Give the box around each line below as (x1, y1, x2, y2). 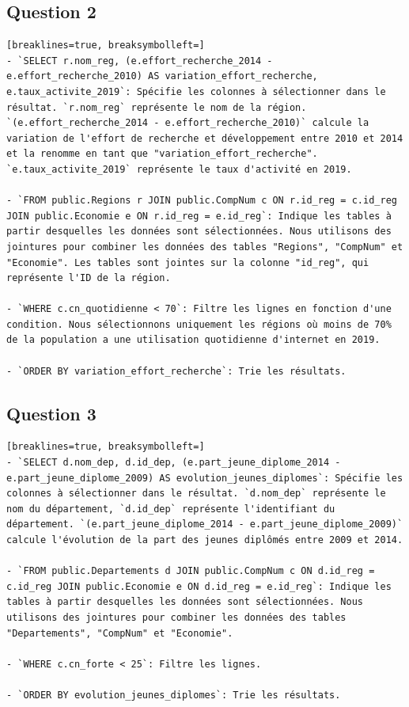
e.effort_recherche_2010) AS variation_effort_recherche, (6, 70, 318, 82)
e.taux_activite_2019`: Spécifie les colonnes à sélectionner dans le (6, 86, 386, 97)
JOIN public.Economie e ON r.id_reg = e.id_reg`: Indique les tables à (6, 210, 392, 222)
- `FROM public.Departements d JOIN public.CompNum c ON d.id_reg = (6, 565, 375, 577)
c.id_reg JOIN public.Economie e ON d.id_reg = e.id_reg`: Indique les (6, 580, 392, 592)
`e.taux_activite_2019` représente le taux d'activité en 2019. (6, 163, 352, 175)
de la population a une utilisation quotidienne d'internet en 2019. (6, 334, 381, 346)
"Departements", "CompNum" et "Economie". (6, 627, 233, 639)
